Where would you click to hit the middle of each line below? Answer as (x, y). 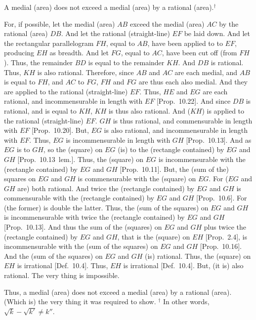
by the (229, 23)
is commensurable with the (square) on (137, 179)
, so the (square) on (73, 149)
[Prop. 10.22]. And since (193, 101)
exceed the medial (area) (167, 23)
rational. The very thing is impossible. (62, 275)
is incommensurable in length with (118, 140)
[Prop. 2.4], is (226, 236)
